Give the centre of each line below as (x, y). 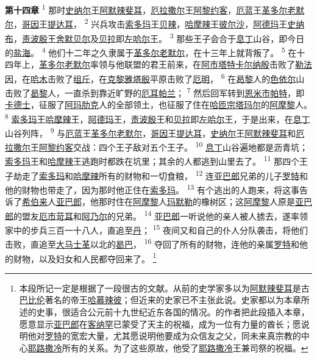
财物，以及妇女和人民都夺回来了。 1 (85, 257)
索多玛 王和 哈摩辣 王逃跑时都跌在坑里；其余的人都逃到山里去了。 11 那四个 (152, 160)
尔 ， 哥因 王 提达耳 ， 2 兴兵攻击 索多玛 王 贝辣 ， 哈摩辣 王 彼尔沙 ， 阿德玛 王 (146, 23)
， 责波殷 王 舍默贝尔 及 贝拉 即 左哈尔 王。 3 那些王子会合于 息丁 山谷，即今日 (159, 37)
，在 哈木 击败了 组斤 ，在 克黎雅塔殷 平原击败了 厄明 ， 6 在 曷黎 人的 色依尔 (155, 77)
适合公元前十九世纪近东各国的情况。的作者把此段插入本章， (190, 311)
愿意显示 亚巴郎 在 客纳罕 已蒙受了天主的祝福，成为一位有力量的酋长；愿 (160, 324)
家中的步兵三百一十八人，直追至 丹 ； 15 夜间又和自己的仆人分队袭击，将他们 (157, 229)
